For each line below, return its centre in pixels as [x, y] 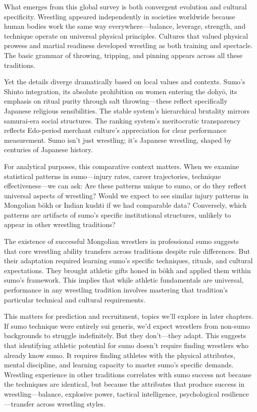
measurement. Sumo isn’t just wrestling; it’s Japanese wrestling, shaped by [118, 140]
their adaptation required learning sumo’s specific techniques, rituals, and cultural [128, 261]
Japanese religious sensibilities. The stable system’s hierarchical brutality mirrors [127, 110]
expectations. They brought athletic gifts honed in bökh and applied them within [128, 270]
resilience [235, 393]
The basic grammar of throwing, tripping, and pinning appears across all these [123, 55]
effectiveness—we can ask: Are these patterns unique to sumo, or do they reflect [125, 186]
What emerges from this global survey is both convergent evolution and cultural [126, 6]
